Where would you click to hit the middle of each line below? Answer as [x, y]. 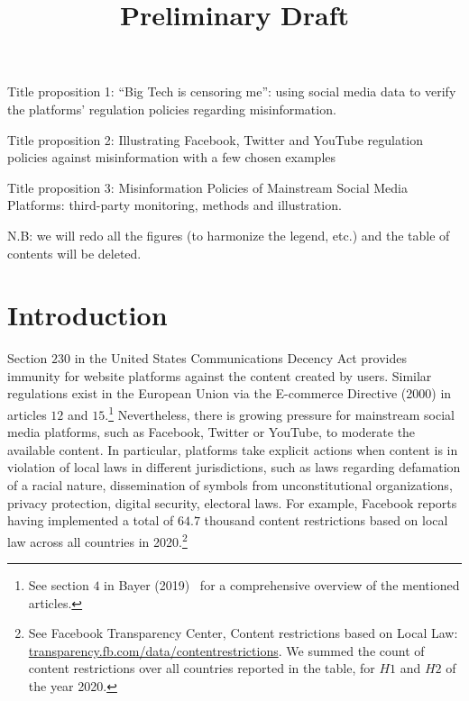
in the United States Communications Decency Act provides [240, 358]
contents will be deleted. [74, 253]
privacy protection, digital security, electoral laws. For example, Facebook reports [232, 502]
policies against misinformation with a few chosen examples [172, 157]
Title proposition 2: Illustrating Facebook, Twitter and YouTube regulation [216, 139]
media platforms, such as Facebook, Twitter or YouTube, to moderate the [212, 432]
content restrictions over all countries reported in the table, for [202, 668]
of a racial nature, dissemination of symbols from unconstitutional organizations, [230, 485]
